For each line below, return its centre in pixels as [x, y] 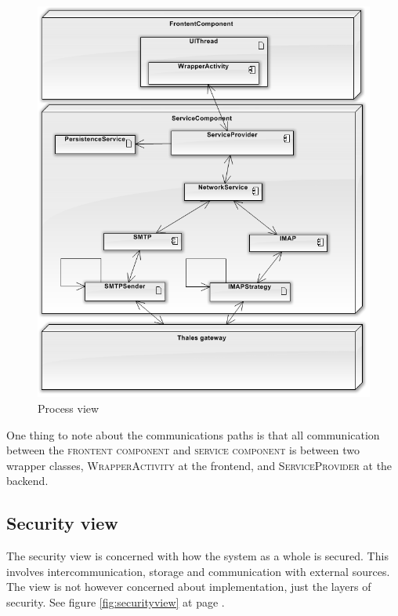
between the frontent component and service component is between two [183, 450]
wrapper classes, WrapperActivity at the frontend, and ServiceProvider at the [199, 465]
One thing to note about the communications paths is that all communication [193, 434]
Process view [69, 408]
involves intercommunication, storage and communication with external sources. [198, 571]
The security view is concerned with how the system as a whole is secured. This [197, 556]
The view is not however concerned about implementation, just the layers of [189, 587]
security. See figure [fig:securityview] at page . [116, 602]
